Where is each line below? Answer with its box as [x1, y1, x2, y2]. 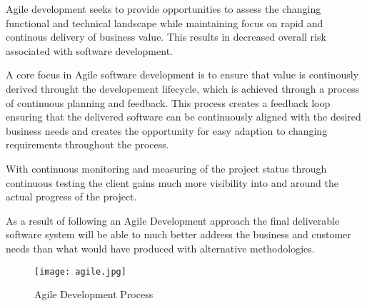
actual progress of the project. [6, 189, 137, 204]
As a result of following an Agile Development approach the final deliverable [6, 213, 340, 228]
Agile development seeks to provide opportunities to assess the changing [6, 1, 321, 16]
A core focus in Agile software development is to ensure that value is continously [6, 67, 359, 82]
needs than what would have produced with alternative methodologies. [6, 240, 315, 255]
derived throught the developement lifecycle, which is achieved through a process [6, 81, 360, 96]
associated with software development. [6, 43, 173, 58]
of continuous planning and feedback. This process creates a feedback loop [6, 95, 331, 110]
